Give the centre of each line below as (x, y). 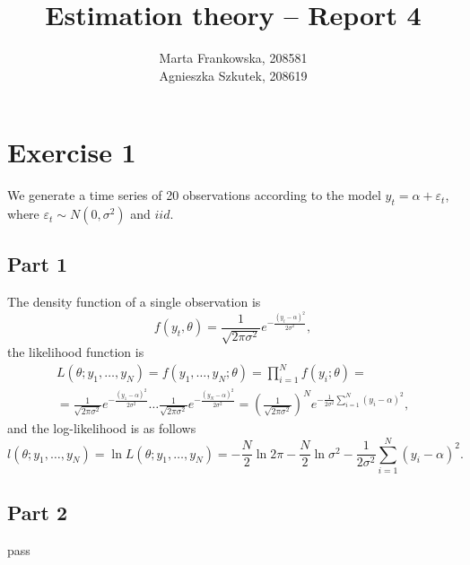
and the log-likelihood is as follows (102, 428)
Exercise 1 (72, 152)
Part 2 (38, 513)
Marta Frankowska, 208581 (233, 58)
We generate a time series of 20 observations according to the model (194, 195)
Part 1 (38, 264)
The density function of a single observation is (134, 302)
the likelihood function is (76, 351)
